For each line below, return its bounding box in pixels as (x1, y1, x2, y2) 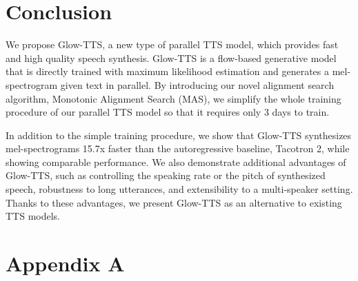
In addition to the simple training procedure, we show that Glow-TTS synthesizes (6, 127, 352, 142)
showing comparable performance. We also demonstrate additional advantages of (6, 154, 346, 169)
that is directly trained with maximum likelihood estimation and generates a (6, 64, 329, 79)
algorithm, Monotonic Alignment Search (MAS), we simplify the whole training (6, 91, 341, 105)
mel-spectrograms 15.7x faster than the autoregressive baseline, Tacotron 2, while (6, 141, 350, 156)
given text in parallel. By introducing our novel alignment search (60, 77, 335, 92)
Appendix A (6, 249, 125, 278)
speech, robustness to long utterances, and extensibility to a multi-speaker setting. (6, 182, 353, 196)
